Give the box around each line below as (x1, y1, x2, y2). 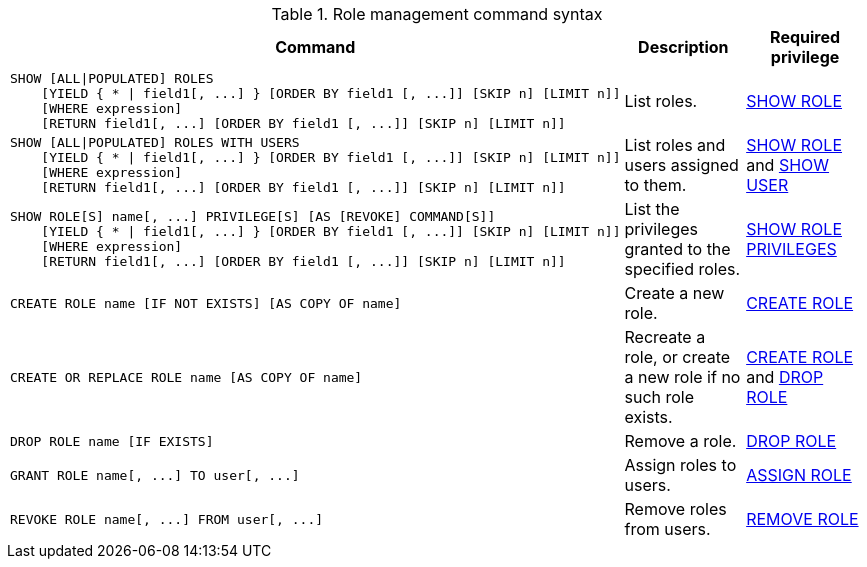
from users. (624, 519, 711, 539)
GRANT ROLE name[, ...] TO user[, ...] (10, 467, 300, 483)
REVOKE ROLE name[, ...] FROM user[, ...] (10, 511, 324, 527)
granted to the (624, 239, 731, 259)
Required (770, 27, 841, 47)
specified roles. (624, 259, 741, 279)
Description (638, 37, 729, 57)
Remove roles (624, 499, 727, 519)
